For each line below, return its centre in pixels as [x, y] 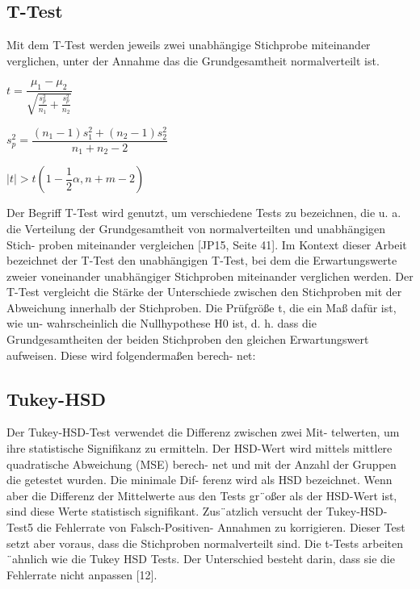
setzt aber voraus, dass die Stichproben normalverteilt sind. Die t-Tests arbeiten [205, 543]
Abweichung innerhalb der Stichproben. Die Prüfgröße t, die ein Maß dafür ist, [202, 307]
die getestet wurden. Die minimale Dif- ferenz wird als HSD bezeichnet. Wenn [199, 480]
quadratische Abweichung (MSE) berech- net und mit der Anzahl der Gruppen [202, 464]
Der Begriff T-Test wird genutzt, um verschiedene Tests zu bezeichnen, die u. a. [204, 213]
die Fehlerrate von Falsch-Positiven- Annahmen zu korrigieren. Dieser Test [221, 527]
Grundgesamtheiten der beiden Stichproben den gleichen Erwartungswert [188, 339]
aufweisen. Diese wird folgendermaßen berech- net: [131, 355]
